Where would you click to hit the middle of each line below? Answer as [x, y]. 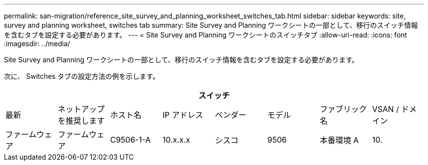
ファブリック [343, 109]
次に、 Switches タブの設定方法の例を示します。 [82, 76]
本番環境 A [339, 140]
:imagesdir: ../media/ [37, 44]
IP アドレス [183, 115]
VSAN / [385, 109]
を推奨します [81, 121]
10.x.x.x [176, 140]
